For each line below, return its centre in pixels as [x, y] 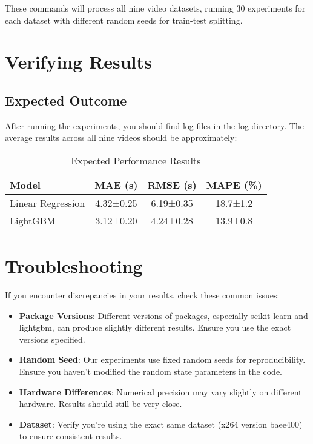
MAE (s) [116, 184]
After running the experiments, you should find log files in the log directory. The [154, 125]
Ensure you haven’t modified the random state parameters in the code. [150, 372]
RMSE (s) [172, 184]
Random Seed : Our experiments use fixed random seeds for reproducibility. [162, 359]
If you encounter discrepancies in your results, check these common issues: [142, 295]
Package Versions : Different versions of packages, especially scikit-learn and [163, 315]
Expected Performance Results [136, 160]
